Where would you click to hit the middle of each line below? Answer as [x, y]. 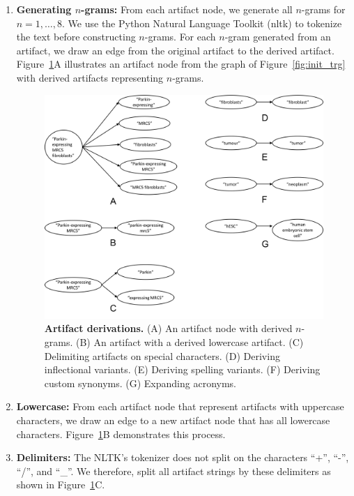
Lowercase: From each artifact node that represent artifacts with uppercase [180, 406]
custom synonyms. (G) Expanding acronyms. [140, 383]
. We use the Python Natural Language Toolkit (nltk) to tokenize [202, 23]
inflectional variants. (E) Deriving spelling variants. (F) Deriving [182, 369]
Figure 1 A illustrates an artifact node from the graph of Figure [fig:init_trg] [181, 64]
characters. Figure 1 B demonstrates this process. [121, 434]
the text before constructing [76, 37]
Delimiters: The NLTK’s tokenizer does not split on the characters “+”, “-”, [183, 457]
